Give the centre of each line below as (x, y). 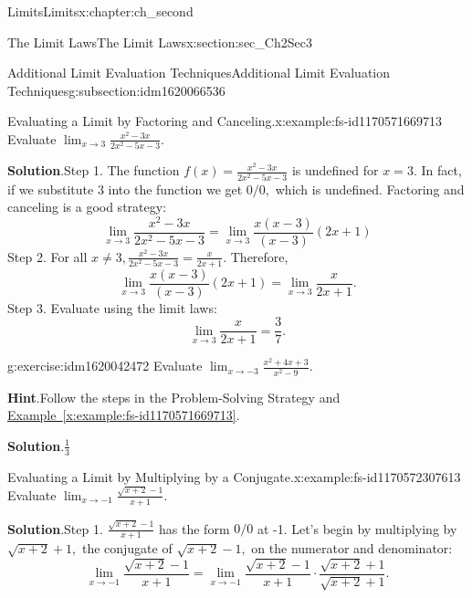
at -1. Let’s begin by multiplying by (357, 528)
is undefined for (335, 170)
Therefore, (259, 256)
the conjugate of (127, 548)
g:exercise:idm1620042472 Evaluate (105, 366)
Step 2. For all (47, 256)
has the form (194, 528)
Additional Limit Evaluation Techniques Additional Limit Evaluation (199, 73)
